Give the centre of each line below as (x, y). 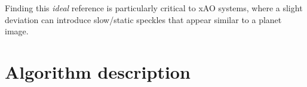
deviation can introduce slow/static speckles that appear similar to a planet (143, 19)
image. (17, 31)
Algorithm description (98, 71)
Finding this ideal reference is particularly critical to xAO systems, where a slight (154, 8)
